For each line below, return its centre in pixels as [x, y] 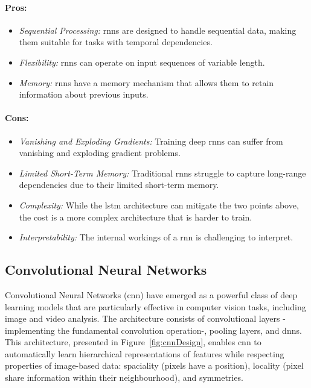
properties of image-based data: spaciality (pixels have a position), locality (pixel [154, 365]
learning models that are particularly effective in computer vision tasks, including [155, 306]
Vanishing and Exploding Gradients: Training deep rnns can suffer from [151, 141]
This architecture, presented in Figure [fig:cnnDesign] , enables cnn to [133, 342]
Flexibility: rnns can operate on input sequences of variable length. [142, 62]
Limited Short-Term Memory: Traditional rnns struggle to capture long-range [162, 173]
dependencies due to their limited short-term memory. [119, 185]
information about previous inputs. [84, 94]
